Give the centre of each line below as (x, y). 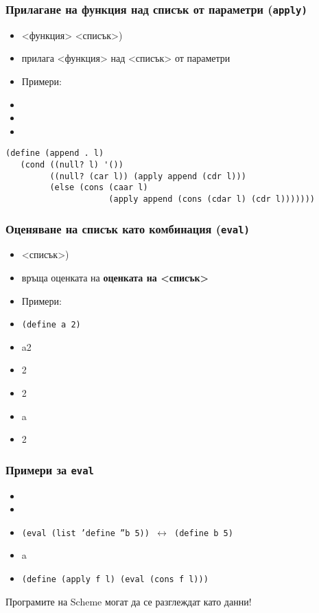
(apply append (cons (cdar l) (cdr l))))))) (212, 199)
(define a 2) (51, 325)
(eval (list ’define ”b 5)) (85, 533)
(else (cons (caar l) (99, 188)
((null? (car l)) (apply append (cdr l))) (148, 176)
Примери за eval (50, 469)
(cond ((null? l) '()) (72, 165)
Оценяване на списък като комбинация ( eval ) (128, 228)
